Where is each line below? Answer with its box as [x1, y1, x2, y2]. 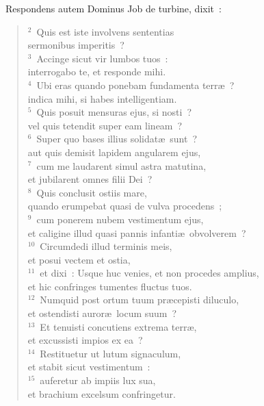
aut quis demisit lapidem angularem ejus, [27, 144, 201, 159]
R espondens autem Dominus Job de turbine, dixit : [5, 1, 222, 15]
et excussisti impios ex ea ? [27, 333, 143, 347]
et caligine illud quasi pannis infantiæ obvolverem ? [27, 225, 246, 240]
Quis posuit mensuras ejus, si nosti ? [36, 105, 192, 119]
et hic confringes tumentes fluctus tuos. [27, 279, 192, 293]
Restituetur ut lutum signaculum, [40, 346, 181, 360]
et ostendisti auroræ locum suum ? [27, 306, 177, 320]
